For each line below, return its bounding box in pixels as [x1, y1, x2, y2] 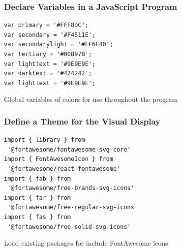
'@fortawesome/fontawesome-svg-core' [7, 146, 131, 153]
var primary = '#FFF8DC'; [4, 22, 89, 29]
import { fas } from [4, 213, 71, 220]
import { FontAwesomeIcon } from [4, 156, 113, 163]
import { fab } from [4, 175, 71, 182]
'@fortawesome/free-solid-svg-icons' [7, 223, 131, 230]
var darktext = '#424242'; [4, 70, 92, 77]
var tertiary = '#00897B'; [4, 51, 92, 58]
